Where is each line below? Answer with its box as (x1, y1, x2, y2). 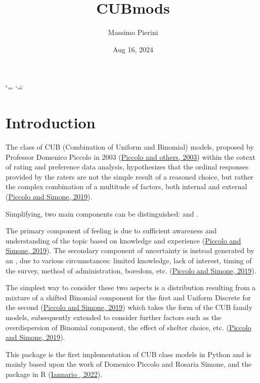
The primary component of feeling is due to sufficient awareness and (6, 225, 217, 236)
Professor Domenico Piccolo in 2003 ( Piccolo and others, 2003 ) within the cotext (6, 151, 255, 162)
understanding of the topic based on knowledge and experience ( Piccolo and (6, 235, 241, 246)
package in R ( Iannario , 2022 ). (6, 368, 103, 379)
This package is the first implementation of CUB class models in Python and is (6, 349, 251, 359)
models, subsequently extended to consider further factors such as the (6, 311, 222, 322)
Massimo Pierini (108, 27, 158, 38)
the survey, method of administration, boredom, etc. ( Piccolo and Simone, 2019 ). (6, 265, 256, 275)
